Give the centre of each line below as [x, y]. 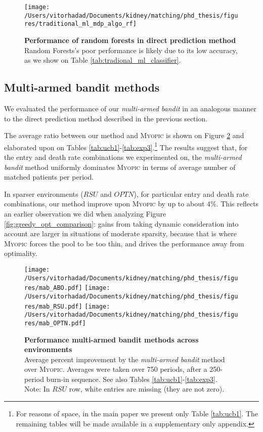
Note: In [37, 389]
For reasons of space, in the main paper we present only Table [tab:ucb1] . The [137, 414]
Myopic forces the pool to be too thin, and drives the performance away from [124, 243]
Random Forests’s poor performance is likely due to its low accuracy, [131, 50]
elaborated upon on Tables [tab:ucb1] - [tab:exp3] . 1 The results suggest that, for [126, 146]
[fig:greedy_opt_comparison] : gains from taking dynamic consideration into [121, 223]
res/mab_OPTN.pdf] [55, 323]
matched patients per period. [49, 177]
